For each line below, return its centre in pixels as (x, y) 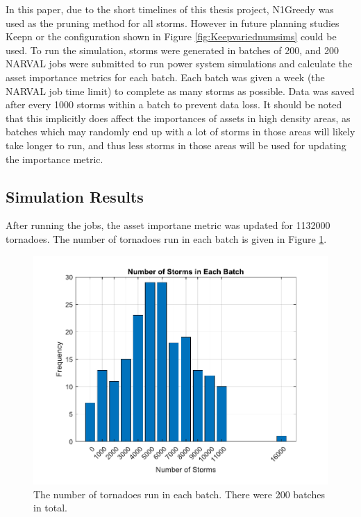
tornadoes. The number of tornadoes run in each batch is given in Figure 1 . (166, 238)
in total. (51, 508)
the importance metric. (54, 159)
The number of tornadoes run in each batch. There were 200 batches (179, 494)
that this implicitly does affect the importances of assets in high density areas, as (178, 118)
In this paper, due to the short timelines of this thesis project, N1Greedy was (170, 9)
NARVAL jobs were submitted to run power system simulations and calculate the (179, 63)
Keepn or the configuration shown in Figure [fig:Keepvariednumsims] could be (171, 36)
